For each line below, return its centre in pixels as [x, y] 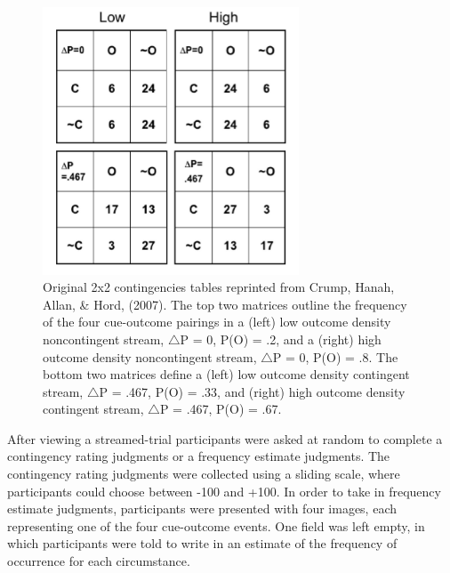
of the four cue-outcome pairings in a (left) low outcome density [217, 322]
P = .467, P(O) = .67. [221, 409]
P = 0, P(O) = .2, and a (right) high [281, 339]
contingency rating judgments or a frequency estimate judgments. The [199, 456]
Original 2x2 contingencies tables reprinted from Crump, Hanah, [219, 287]
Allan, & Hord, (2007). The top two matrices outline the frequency [225, 304]
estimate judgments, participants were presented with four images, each [202, 508]
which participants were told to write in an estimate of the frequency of [202, 543]
